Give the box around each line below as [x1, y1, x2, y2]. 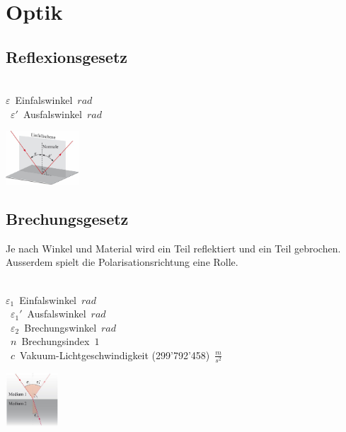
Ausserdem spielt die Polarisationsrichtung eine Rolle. [6, 255, 238, 269]
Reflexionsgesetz [6, 45, 128, 67]
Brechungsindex [21, 334, 90, 349]
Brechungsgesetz [6, 207, 129, 229]
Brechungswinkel [24, 320, 97, 334]
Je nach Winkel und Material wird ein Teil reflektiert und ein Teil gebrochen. [6, 240, 341, 255]
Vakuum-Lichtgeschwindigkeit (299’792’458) [20, 347, 210, 362]
